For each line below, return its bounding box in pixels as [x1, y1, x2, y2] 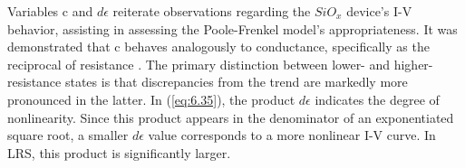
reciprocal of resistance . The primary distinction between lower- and [7, 54, 391, 73]
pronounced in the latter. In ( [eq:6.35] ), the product [7, 89, 295, 108]
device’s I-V [346, 2, 412, 20]
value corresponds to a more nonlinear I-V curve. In [148, 126, 436, 145]
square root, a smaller [7, 126, 129, 145]
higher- [393, 54, 433, 73]
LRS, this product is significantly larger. [7, 143, 231, 162]
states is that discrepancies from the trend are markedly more [64, 72, 408, 91]
